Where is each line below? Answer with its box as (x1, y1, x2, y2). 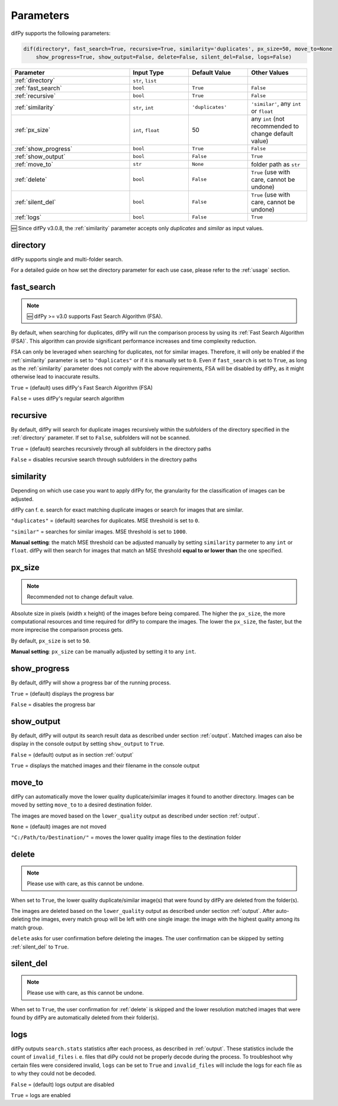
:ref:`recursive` (14, 92, 56, 100)
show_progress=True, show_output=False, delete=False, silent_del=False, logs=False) (36, 53, 292, 60)
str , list (133, 76, 157, 84)
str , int (133, 103, 154, 111)
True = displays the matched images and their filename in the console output (11, 761, 200, 769)
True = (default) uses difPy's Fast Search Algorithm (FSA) (11, 384, 153, 391)
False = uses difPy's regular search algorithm (11, 395, 124, 402)
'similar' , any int (250, 99, 301, 108)
